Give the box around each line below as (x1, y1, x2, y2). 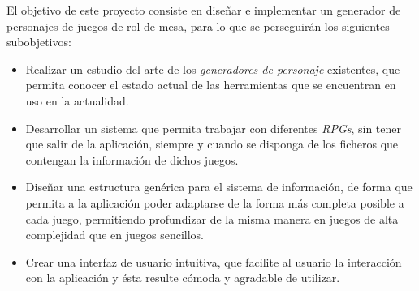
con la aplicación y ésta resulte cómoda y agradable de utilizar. (25, 269, 340, 286)
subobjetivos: (6, 33, 71, 50)
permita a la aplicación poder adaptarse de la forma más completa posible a (25, 194, 404, 211)
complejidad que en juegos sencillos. (25, 226, 204, 243)
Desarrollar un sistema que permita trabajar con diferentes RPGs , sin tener (25, 119, 402, 136)
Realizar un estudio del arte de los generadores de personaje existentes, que (25, 60, 400, 77)
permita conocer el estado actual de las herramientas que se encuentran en (25, 76, 396, 93)
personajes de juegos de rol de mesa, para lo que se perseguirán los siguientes (6, 17, 390, 34)
